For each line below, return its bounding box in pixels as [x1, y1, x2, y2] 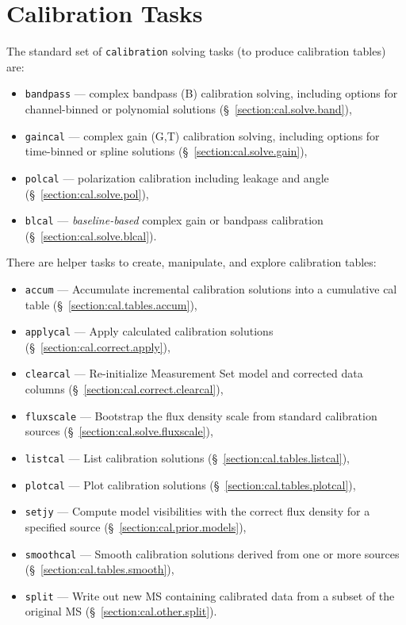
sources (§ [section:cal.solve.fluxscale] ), [25, 423, 213, 439]
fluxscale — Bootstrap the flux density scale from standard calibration [25, 407, 377, 424]
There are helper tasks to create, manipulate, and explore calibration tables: [6, 254, 377, 270]
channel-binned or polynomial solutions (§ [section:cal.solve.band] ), [25, 101, 352, 117]
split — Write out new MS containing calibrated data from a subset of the [25, 587, 395, 604]
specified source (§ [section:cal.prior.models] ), [25, 518, 247, 535]
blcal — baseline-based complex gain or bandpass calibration [25, 212, 324, 228]
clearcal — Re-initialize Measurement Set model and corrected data [25, 365, 363, 382]
